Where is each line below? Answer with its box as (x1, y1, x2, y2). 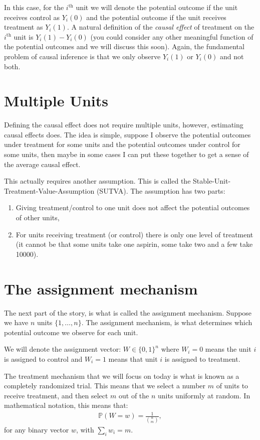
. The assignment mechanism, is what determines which (81, 317, 252, 328)
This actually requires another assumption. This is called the (4, 176, 191, 186)
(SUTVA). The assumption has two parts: (96, 185, 225, 196)
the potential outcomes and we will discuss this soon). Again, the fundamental (4, 41, 244, 52)
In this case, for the (4, 2, 64, 12)
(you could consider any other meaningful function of (90, 31, 253, 42)
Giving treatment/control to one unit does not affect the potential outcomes (16, 202, 250, 213)
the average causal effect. (4, 159, 81, 169)
